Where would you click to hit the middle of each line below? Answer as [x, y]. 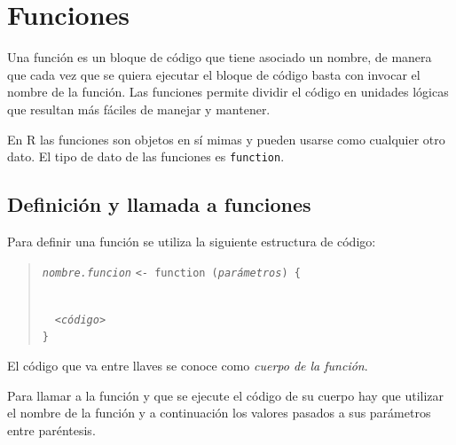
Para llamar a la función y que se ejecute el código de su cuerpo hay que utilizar [226, 395]
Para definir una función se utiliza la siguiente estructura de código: [192, 241]
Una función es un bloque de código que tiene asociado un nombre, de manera [220, 57]
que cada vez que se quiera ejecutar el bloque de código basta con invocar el [214, 74]
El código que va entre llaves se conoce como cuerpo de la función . [188, 366]
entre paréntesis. [51, 429]
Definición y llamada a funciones [159, 204]
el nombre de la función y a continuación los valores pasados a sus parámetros [219, 413]
